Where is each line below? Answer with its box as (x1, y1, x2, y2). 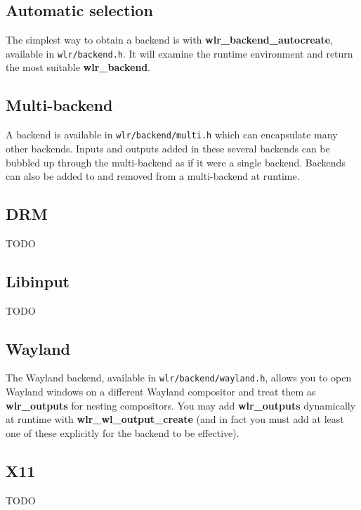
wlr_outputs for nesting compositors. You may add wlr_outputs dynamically (6, 398, 356, 412)
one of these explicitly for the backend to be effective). (6, 425, 239, 440)
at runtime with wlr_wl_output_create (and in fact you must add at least (6, 412, 344, 426)
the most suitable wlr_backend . (6, 60, 151, 74)
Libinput (6, 270, 70, 292)
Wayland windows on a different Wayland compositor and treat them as (6, 384, 316, 399)
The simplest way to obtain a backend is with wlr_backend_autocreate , (6, 32, 334, 47)
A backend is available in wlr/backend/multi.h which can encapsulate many (6, 127, 338, 142)
